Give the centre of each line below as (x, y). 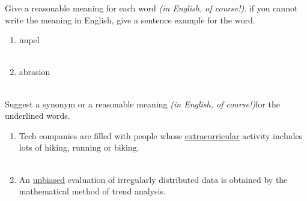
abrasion (35, 72)
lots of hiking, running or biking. (79, 147)
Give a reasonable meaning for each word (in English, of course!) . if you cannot (151, 8)
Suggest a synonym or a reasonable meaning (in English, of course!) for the (142, 103)
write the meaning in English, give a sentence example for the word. (130, 19)
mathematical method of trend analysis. (92, 191)
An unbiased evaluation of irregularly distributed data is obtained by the (153, 179)
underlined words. (38, 115)
